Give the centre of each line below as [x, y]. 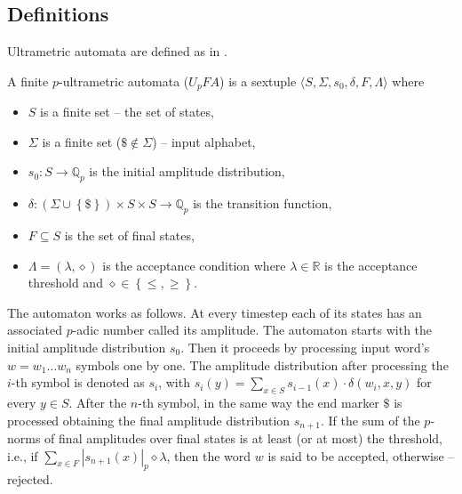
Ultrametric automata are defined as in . [117, 51]
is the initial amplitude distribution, [187, 171]
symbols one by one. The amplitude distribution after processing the [262, 364]
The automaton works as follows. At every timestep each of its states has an [215, 312]
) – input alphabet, [204, 141]
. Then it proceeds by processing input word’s [305, 347]
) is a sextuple [258, 81]
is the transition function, [263, 203]
